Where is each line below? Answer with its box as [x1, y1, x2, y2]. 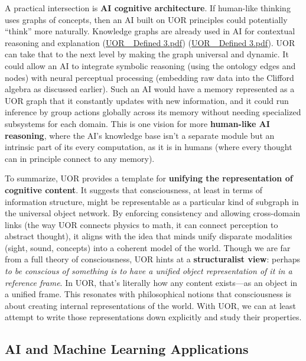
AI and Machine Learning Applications [5, 340, 249, 358]
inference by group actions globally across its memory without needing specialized [5, 106, 301, 118]
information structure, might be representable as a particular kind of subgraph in [5, 195, 299, 207]
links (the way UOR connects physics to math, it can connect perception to [5, 218, 278, 230]
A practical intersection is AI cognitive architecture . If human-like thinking [5, 2, 291, 14]
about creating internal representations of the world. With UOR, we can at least [5, 299, 296, 311]
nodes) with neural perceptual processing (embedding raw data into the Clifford [5, 71, 294, 83]
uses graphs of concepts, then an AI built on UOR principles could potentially [5, 13, 288, 25]
